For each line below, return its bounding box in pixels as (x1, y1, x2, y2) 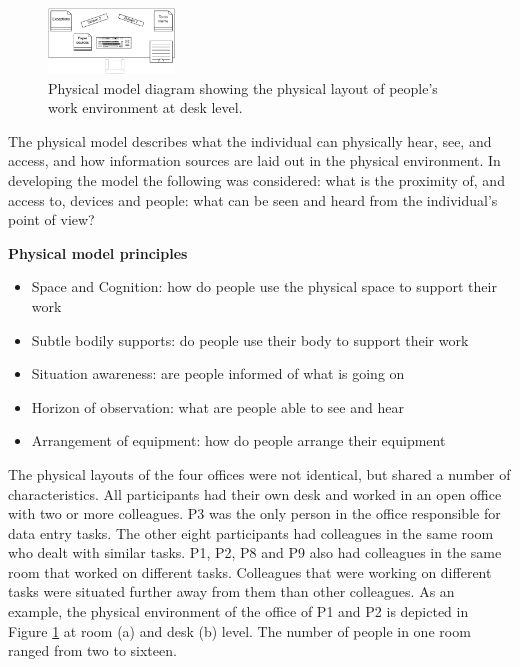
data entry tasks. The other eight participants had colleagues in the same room (8, 522, 494, 543)
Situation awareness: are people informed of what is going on (31, 363, 405, 384)
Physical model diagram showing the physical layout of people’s (48, 77, 438, 98)
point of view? (8, 209, 95, 230)
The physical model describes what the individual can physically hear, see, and (8, 130, 492, 151)
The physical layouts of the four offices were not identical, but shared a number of (8, 463, 511, 484)
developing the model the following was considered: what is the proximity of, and (8, 169, 505, 190)
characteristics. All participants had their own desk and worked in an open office (8, 483, 502, 504)
